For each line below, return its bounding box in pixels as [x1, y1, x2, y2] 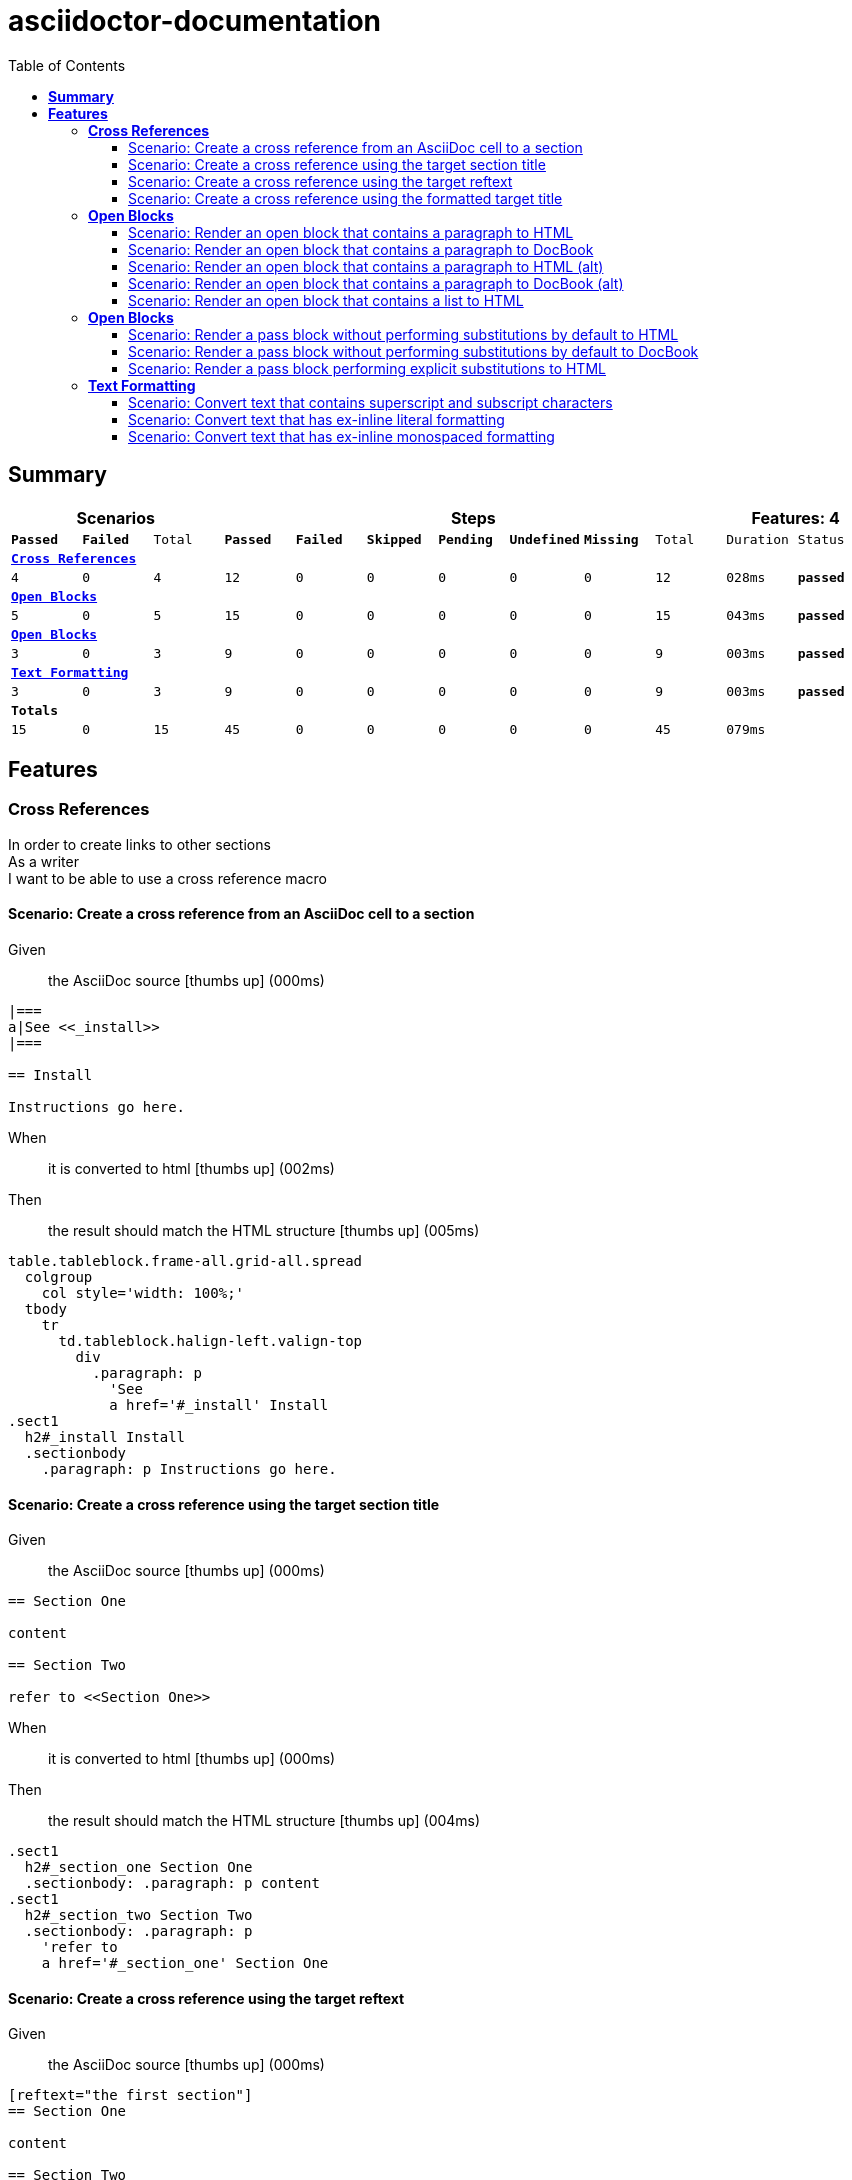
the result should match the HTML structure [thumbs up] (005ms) [48, 1222, 480, 1240]
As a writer [8, 852, 79, 870]
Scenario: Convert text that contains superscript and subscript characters [128, 393, 613, 411]
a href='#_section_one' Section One [41, 1955, 329, 1972]
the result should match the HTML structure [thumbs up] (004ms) [48, 1812, 481, 1830]
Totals [11, 702, 58, 718]
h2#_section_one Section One [24, 1859, 253, 1876]
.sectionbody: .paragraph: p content [24, 1875, 320, 1892]
